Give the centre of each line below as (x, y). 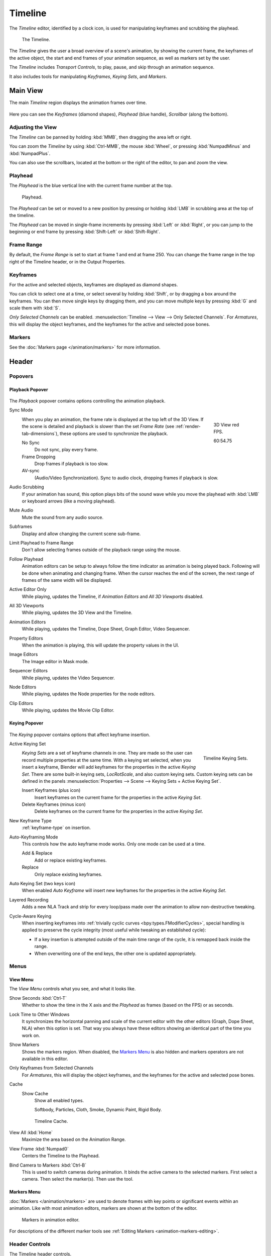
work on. (31, 1035)
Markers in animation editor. (51, 1220)
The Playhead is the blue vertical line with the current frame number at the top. (91, 185)
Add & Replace (37, 853)
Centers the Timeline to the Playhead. (61, 1156)
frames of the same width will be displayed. (67, 580)
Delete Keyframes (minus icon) (54, 804)
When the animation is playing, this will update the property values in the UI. (100, 645)
